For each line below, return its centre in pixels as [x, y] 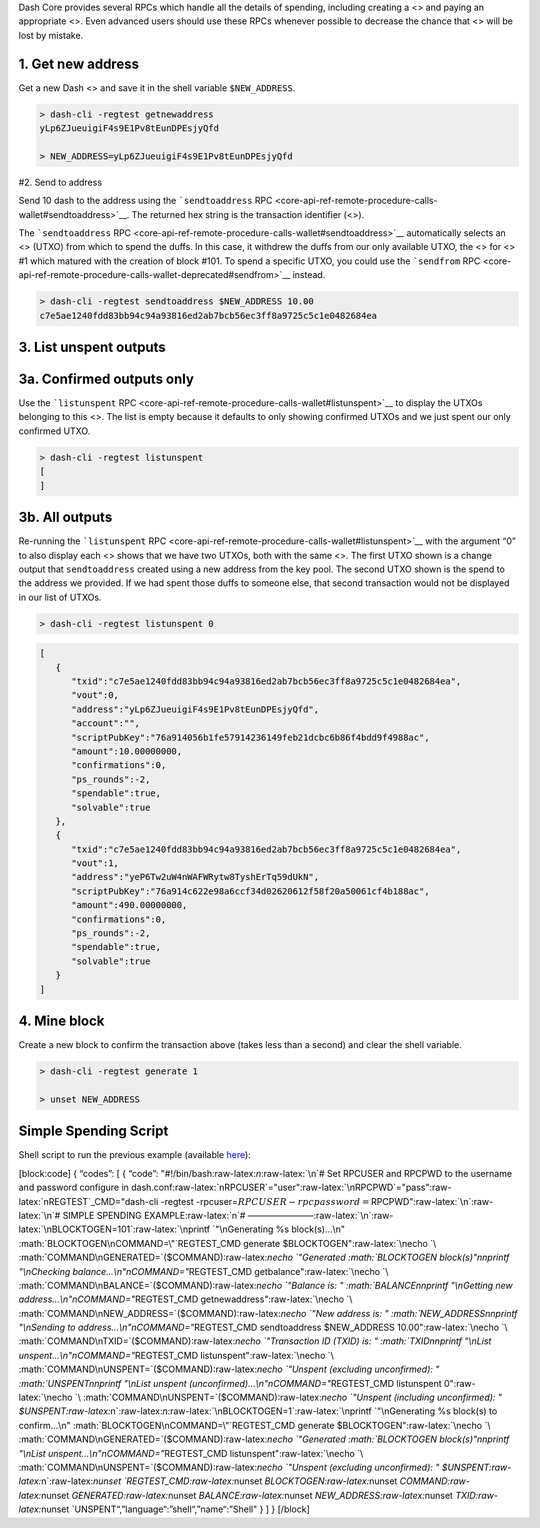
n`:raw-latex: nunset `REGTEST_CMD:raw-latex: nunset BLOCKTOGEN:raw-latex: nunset [219, 1481]
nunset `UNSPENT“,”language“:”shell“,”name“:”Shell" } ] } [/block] [175, 1509]
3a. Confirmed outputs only [106, 378]
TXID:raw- [477, 1495]
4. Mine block [61, 1021]
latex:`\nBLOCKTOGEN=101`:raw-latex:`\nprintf [114, 1229]
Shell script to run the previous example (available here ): [135, 1155]
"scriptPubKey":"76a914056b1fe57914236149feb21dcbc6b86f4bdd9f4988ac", [250, 737]
